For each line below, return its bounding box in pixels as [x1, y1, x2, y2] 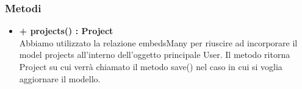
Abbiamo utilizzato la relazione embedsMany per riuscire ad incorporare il [19, 36, 298, 49]
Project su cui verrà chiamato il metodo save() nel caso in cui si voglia [19, 60, 282, 73]
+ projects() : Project [19, 24, 113, 37]
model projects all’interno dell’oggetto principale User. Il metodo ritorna [19, 48, 290, 61]
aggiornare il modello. [19, 72, 101, 85]
